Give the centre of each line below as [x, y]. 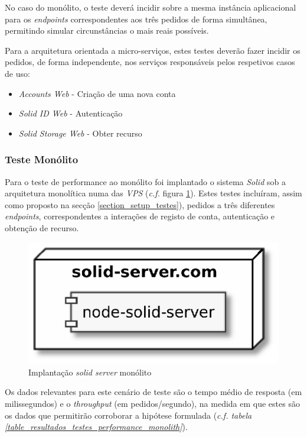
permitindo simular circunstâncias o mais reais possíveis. [107, 30]
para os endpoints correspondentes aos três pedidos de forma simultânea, [136, 19]
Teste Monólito [42, 159]
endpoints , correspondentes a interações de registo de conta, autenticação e [140, 216]
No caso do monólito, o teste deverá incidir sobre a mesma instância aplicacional [151, 7]
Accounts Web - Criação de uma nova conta [97, 93]
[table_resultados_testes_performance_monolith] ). [96, 427]
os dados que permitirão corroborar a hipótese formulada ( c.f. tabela [128, 415]
